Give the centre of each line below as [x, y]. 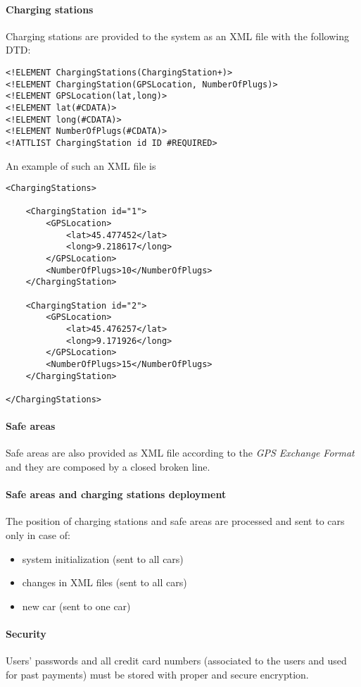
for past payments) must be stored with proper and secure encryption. [157, 674]
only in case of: [38, 535]
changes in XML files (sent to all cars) [104, 582]
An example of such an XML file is [81, 165]
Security [26, 633]
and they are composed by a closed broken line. [108, 467]
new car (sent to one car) [76, 606]
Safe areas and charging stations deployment [116, 494]
